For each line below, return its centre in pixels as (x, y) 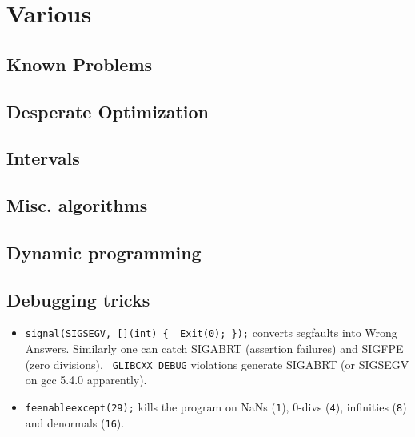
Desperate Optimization (108, 111)
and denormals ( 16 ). (75, 422)
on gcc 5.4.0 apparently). (86, 380)
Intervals (43, 158)
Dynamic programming (104, 252)
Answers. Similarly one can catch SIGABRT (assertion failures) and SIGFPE (214, 349)
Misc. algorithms (77, 205)
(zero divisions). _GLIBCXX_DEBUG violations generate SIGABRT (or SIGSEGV (217, 364)
